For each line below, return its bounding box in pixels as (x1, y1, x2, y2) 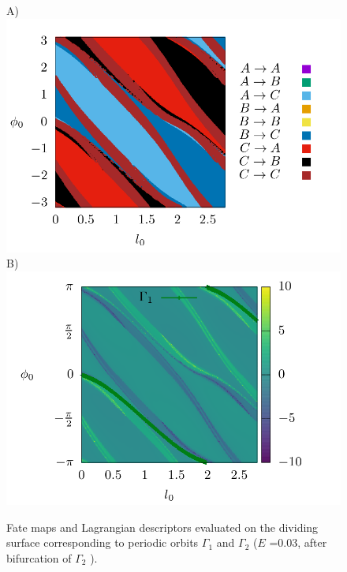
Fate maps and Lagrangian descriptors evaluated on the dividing (6, 518, 319, 535)
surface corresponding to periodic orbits (6, 534, 199, 551)
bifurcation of (6, 549, 72, 566)
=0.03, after (269, 534, 327, 551)
